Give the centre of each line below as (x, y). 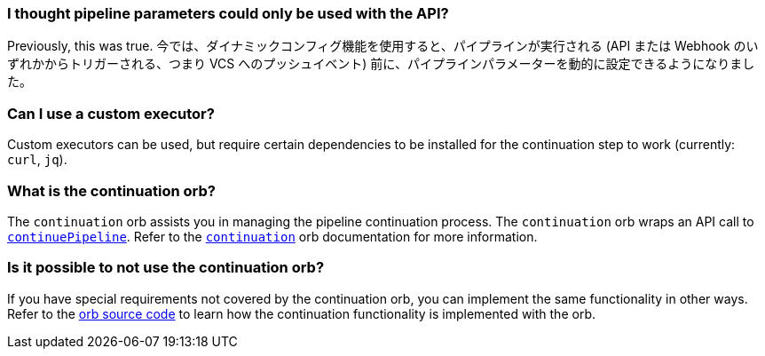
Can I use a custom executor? (111, 113)
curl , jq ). (37, 160)
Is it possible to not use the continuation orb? (166, 268)
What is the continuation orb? (111, 190)
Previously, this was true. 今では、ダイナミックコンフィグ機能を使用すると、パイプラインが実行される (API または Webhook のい (383, 46)
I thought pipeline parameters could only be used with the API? (228, 13)
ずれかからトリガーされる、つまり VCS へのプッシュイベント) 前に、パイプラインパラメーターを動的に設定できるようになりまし (381, 64)
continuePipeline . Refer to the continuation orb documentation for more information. (272, 236)
